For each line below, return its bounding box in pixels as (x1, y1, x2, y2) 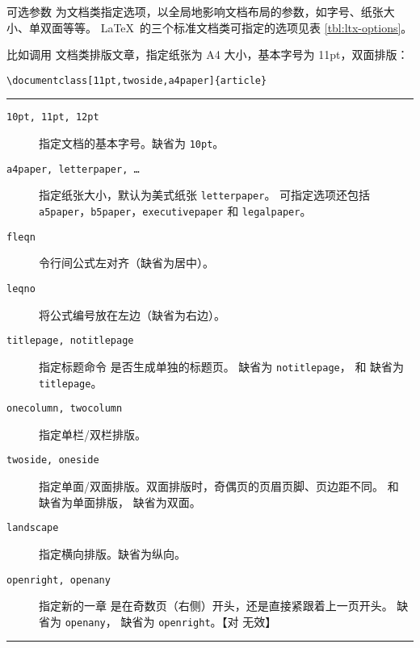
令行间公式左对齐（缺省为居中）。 (39, 254, 214, 271)
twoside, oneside (6, 454, 99, 466)
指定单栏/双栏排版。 (39, 425, 146, 442)
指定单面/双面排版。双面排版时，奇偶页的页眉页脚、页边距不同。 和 (39, 478, 399, 495)
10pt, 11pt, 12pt (6, 111, 99, 123)
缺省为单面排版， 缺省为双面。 (39, 493, 201, 510)
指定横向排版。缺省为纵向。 (39, 545, 186, 562)
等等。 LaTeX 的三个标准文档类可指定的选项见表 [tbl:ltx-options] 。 (62, 19, 413, 36)
